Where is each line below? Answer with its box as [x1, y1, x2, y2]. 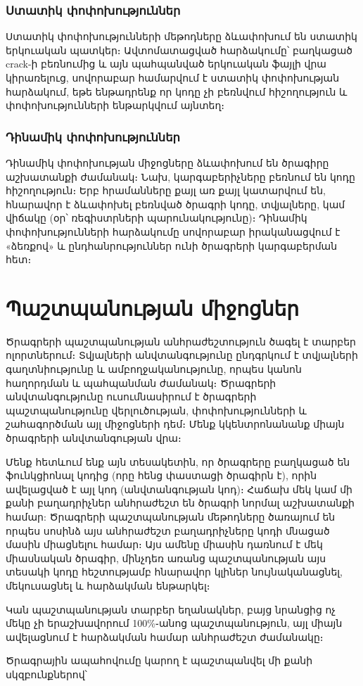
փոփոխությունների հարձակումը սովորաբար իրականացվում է [6, 224, 340, 239]
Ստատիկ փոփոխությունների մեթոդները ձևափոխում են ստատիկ [6, 29, 357, 44]
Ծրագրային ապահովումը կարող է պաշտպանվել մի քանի [6, 653, 313, 668]
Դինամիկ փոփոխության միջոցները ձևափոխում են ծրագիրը [6, 155, 329, 170]
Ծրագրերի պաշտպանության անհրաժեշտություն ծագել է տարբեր [6, 334, 356, 348]
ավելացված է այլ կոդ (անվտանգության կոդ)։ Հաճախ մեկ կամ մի [6, 481, 352, 496]
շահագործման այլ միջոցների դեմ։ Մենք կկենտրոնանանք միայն [6, 417, 345, 431]
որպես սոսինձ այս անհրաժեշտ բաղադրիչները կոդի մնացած [6, 523, 330, 538]
